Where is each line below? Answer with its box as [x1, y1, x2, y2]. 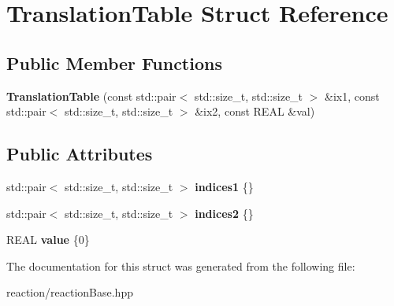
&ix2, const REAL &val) [195, 103, 315, 120]
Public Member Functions [6, 50, 222, 75]
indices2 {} [195, 205, 254, 221]
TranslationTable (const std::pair [6, 87, 177, 104]
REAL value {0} [6, 231, 90, 248]
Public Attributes [6, 142, 153, 166]
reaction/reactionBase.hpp [6, 284, 133, 300]
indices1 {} [195, 178, 254, 194]
